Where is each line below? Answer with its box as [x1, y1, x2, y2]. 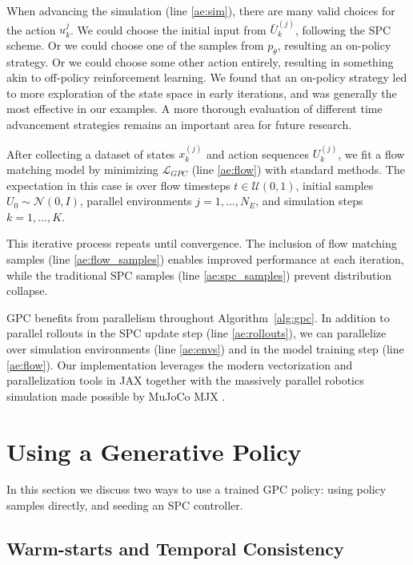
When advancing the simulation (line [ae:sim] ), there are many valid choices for [6, 2, 395, 18]
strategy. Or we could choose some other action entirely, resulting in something [6, 53, 394, 70]
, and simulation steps [255, 192, 363, 209]
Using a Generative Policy [6, 434, 302, 467]
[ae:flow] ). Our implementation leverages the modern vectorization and [6, 356, 353, 373]
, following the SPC [295, 21, 391, 38]
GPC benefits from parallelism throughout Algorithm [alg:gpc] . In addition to [6, 309, 390, 325]
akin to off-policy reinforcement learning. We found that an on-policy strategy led [6, 69, 407, 86]
